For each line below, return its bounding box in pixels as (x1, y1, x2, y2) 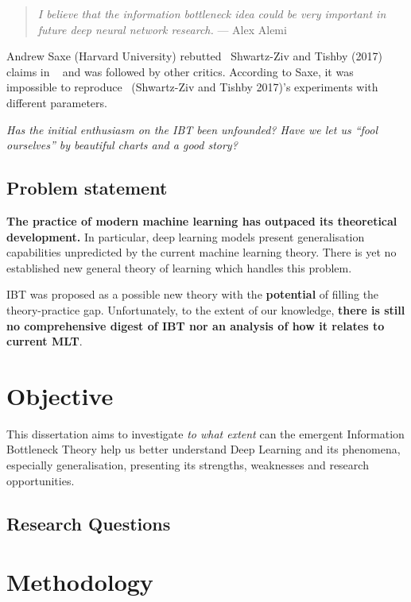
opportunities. (6, 472, 75, 488)
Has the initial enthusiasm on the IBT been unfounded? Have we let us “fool (6, 121, 378, 137)
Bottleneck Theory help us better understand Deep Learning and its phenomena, (6, 441, 401, 457)
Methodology (6, 565, 153, 598)
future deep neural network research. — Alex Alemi (37, 21, 287, 37)
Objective (6, 379, 114, 411)
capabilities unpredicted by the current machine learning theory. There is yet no (6, 244, 397, 260)
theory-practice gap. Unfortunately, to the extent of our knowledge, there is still (6, 301, 405, 318)
